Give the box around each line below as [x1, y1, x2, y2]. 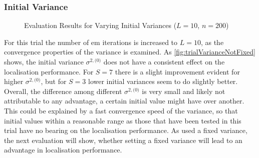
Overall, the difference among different [4, 85, 122, 96]
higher [4, 76, 24, 86]
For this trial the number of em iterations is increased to [4, 36, 178, 47]
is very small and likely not [142, 85, 225, 96]
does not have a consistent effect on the [103, 56, 225, 66]
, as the [200, 36, 224, 47]
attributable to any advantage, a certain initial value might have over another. [4, 95, 244, 106]
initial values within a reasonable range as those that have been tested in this [4, 115, 241, 125]
